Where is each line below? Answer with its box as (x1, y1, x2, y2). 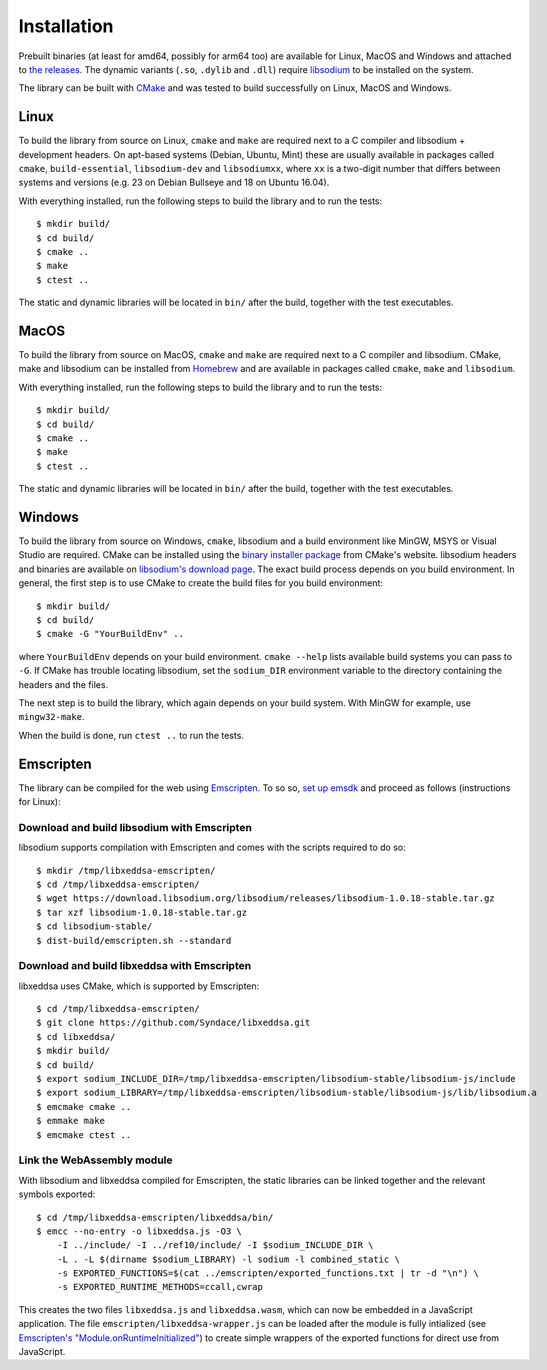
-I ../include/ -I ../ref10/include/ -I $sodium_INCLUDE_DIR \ (56, 1240, 374, 1251)
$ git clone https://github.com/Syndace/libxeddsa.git (36, 1017, 311, 1029)
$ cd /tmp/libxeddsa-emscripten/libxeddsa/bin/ (36, 1211, 274, 1223)
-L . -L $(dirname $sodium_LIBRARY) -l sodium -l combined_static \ (56, 1253, 400, 1265)
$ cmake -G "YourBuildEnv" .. (36, 628, 185, 640)
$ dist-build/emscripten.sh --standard (36, 935, 232, 946)
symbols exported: (18, 1188, 96, 1200)
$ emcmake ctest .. (36, 1129, 132, 1140)
